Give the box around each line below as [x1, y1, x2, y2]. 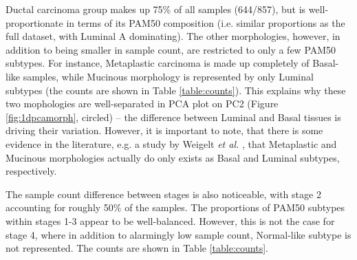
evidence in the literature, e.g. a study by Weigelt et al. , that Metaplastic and [6, 136, 337, 151]
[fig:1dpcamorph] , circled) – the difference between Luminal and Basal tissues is [6, 109, 341, 124]
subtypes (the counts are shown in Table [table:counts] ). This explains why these [6, 83, 346, 97]
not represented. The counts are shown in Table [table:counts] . [6, 241, 268, 255]
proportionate [6, 15, 63, 30]
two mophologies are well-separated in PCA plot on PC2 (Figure [6, 96, 279, 111]
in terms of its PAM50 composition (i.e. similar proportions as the [66, 15, 345, 30]
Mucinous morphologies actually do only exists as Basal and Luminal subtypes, [6, 150, 340, 164]
